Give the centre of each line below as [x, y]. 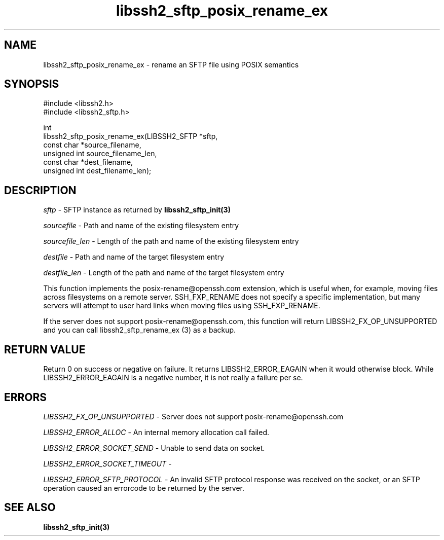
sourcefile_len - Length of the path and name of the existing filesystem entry [171, 241]
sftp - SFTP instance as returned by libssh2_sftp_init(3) [137, 210]
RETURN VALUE [45, 349]
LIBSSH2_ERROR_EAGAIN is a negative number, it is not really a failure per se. [173, 378]
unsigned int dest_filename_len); [97, 171]
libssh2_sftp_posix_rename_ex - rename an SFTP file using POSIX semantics [171, 64]
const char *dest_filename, [88, 162]
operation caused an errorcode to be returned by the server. [144, 488]
